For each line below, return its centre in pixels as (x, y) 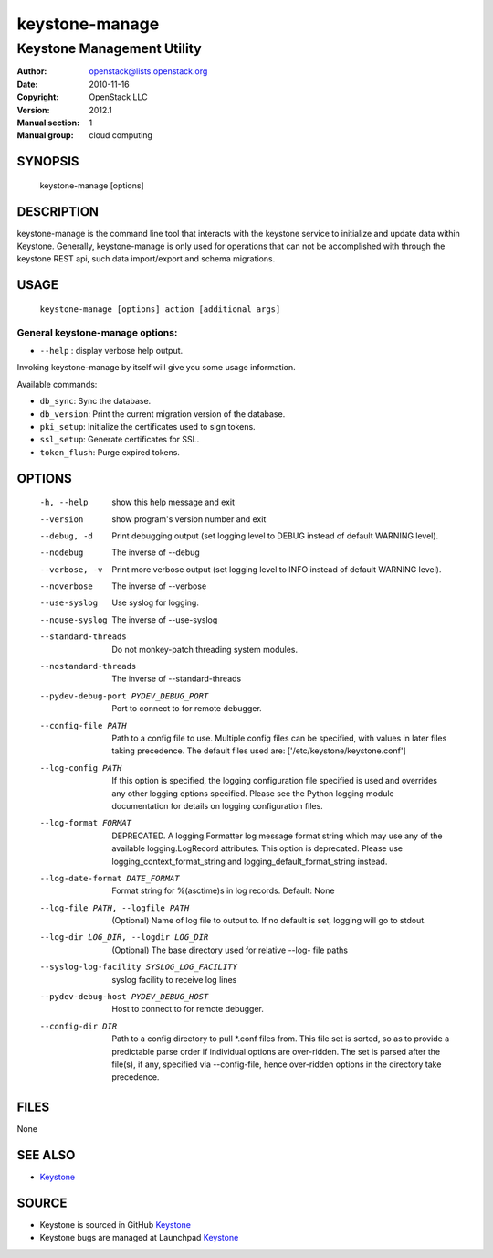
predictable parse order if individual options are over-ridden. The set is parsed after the (276, 1051)
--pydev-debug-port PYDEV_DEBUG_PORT (124, 696)
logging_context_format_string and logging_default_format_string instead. (250, 861)
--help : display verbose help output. (111, 350)
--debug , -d (66, 536)
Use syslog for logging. (156, 602)
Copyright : (38, 97)
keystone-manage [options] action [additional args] (160, 309)
